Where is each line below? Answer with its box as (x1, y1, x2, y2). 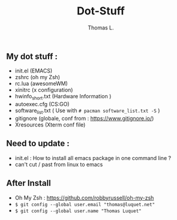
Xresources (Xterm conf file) (14, 121, 86, 128)
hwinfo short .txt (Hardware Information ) (14, 93, 112, 101)
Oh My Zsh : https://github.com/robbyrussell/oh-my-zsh (14, 194, 154, 201)
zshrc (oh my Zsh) (14, 74, 61, 81)
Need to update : (6, 138, 70, 149)
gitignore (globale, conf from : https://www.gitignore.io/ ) (14, 114, 154, 122)
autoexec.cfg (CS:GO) (14, 101, 70, 108)
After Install (6, 178, 51, 188)
